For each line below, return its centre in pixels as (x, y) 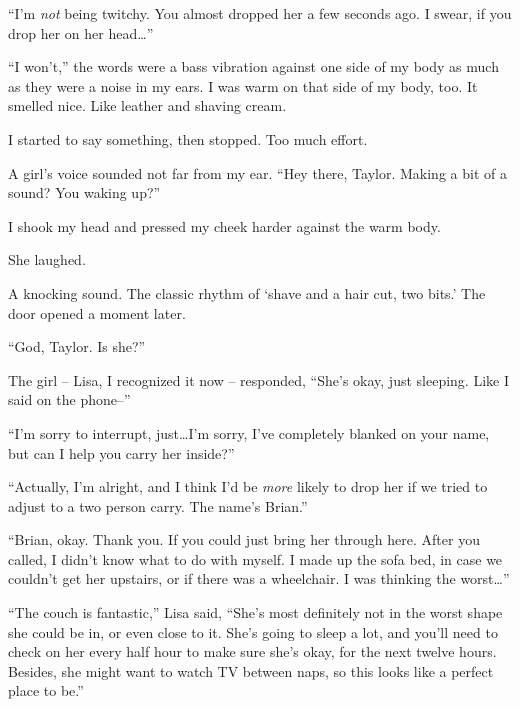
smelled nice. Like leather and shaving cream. (147, 105)
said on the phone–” (69, 399)
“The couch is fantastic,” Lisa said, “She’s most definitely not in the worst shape (255, 612)
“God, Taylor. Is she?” (77, 346)
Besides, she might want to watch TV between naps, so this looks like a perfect (251, 670)
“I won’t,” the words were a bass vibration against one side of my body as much (253, 66)
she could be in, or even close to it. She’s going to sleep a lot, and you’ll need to (253, 631)
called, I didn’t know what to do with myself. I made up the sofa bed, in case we (255, 558)
